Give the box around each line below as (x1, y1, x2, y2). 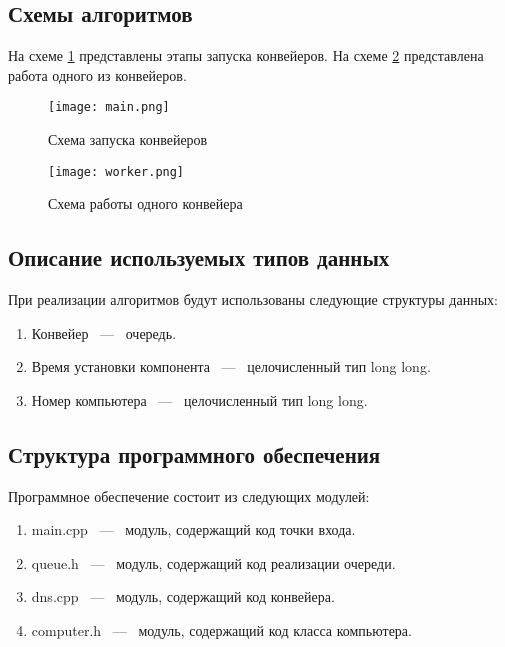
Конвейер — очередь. (31, 322, 177, 343)
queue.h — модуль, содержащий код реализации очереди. (31, 552, 396, 573)
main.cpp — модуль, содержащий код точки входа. (31, 519, 356, 540)
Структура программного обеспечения (8, 438, 381, 469)
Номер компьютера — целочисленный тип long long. (31, 389, 368, 410)
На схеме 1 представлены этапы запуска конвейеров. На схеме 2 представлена (8, 45, 484, 66)
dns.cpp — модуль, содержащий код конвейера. (31, 586, 335, 607)
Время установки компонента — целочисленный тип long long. (31, 356, 431, 377)
